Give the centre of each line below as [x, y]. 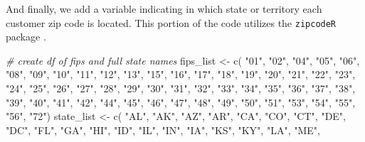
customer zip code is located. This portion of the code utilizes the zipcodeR [171, 22]
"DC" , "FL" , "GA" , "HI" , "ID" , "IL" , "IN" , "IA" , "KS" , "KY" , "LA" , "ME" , [163, 130]
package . [26, 37]
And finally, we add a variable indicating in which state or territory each [164, 9]
